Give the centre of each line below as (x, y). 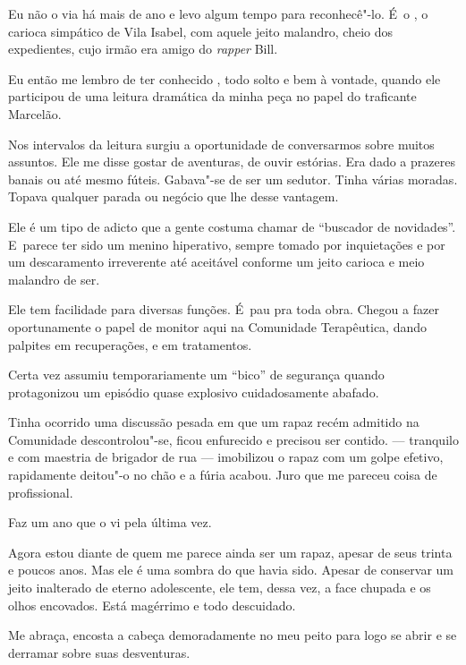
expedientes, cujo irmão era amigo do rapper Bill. (143, 49)
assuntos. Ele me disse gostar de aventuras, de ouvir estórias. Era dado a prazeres (232, 162)
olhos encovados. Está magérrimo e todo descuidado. (152, 605)
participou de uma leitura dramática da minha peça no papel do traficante (212, 96)
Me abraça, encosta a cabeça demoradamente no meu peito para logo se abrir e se (233, 635)
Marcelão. (35, 113)
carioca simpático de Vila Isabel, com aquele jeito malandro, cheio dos (200, 31)
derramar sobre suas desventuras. (99, 652)
